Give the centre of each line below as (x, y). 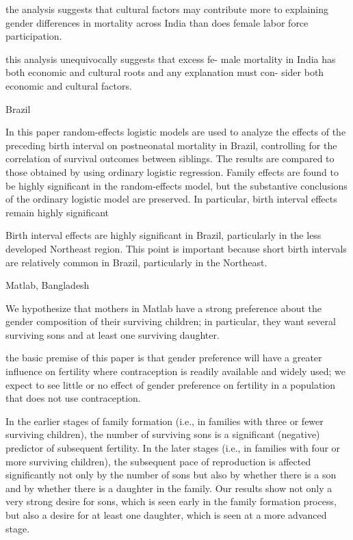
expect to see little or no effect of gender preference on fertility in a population (171, 384)
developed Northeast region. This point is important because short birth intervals (176, 248)
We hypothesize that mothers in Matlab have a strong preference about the (164, 308)
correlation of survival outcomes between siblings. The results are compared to (170, 158)
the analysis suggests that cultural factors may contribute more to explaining (167, 9)
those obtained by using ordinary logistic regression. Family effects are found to (172, 171)
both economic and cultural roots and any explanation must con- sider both (165, 72)
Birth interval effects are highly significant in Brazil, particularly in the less (164, 235)
